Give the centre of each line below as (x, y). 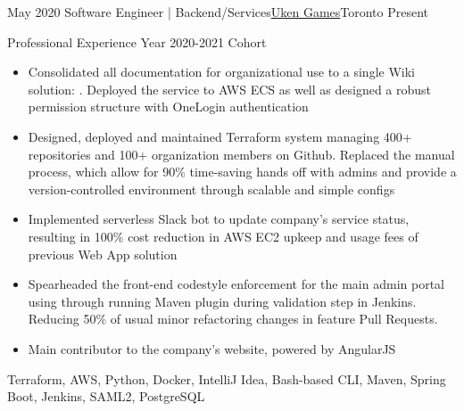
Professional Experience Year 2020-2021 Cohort (137, 41)
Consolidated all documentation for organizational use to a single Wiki (221, 72)
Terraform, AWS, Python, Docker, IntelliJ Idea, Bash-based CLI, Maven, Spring (227, 378)
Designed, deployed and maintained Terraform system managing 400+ (220, 136)
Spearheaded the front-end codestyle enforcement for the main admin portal (236, 284)
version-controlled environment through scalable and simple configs (211, 189)
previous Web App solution (103, 254)
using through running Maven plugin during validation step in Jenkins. (222, 301)
